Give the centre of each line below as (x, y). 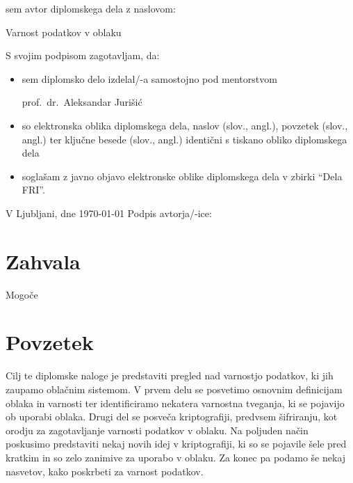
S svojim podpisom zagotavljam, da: (83, 55)
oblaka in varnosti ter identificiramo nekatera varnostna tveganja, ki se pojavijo (175, 403)
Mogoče (22, 294)
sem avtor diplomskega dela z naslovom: (91, 8)
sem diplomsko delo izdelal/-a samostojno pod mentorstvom (149, 78)
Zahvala (43, 261)
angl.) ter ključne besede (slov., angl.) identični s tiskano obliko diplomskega (184, 139)
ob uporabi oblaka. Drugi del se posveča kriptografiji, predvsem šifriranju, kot (172, 417)
